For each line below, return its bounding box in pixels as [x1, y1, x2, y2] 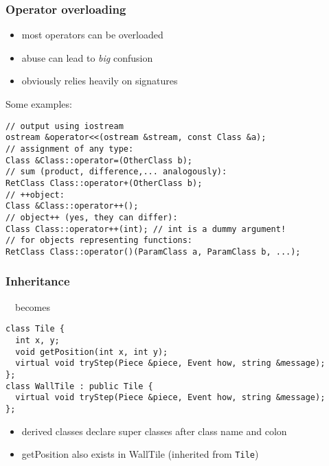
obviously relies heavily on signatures [21, 73, 178, 88]
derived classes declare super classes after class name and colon [21, 423, 287, 438]
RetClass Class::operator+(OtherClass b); [5, 178, 203, 188]
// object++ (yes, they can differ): [5, 212, 178, 222]
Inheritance [5, 272, 70, 290]
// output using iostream [5, 121, 124, 131]
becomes [14, 299, 51, 314]
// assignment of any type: [5, 143, 134, 154]
